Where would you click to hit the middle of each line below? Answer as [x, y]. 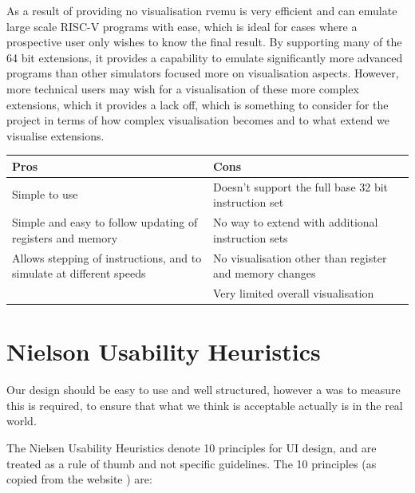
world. [22, 421]
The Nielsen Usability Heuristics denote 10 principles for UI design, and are [192, 448]
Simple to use [45, 194]
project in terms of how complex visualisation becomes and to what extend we [198, 120]
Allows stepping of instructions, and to [107, 257]
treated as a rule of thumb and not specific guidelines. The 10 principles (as [192, 463]
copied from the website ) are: [79, 479]
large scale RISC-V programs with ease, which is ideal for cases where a [182, 26]
